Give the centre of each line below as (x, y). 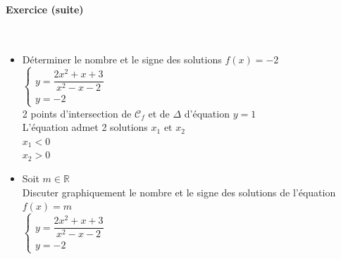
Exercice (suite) (45, 9)
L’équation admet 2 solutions (85, 127)
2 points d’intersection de (77, 113)
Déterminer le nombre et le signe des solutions (122, 59)
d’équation (207, 113)
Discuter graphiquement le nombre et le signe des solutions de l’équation (179, 192)
